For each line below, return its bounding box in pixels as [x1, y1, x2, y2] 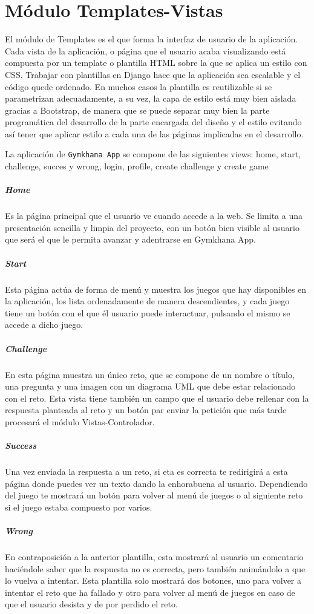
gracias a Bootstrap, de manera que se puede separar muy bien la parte [5, 103, 270, 116]
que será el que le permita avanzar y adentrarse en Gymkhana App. [5, 233, 256, 246]
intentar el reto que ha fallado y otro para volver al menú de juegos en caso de [5, 586, 295, 598]
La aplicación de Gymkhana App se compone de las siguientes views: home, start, [5, 148, 301, 160]
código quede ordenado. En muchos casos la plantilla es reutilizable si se [5, 80, 272, 93]
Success [5, 439, 37, 452]
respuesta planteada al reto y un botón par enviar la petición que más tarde [5, 403, 287, 416]
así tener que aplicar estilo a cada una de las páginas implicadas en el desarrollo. [5, 127, 304, 140]
